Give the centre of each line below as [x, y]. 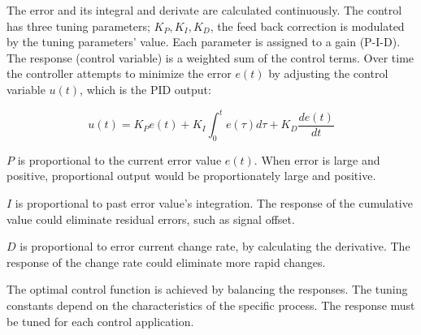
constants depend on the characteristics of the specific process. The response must [211, 305]
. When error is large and [317, 159]
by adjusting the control [328, 73]
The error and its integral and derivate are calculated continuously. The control [204, 10]
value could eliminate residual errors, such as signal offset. [151, 219]
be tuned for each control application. [100, 321]
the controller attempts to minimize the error [119, 73]
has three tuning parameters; [78, 26]
